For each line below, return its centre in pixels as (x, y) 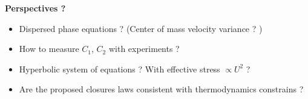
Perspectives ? (35, 8)
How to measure (49, 49)
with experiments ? (144, 49)
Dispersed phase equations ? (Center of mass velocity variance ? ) (141, 28)
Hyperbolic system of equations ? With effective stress (120, 69)
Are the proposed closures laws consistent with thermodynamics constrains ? (161, 89)
